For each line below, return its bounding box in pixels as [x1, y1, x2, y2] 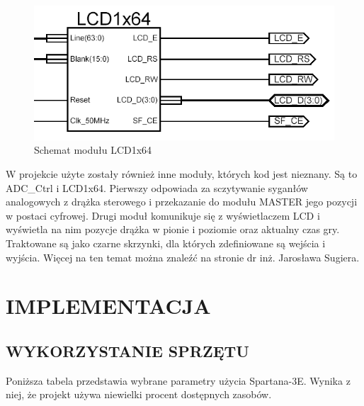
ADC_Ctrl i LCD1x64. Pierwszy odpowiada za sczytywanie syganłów [6, 180, 308, 195]
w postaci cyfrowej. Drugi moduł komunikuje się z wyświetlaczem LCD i [6, 208, 320, 222]
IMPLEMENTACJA [6, 291, 211, 320]
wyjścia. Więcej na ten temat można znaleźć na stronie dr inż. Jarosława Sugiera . [6, 249, 360, 264]
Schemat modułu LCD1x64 [34, 142, 152, 157]
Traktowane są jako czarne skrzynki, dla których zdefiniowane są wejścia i [6, 236, 326, 250]
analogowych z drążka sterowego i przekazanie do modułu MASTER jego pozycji [6, 194, 358, 209]
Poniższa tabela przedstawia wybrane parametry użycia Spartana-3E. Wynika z [6, 373, 351, 388]
